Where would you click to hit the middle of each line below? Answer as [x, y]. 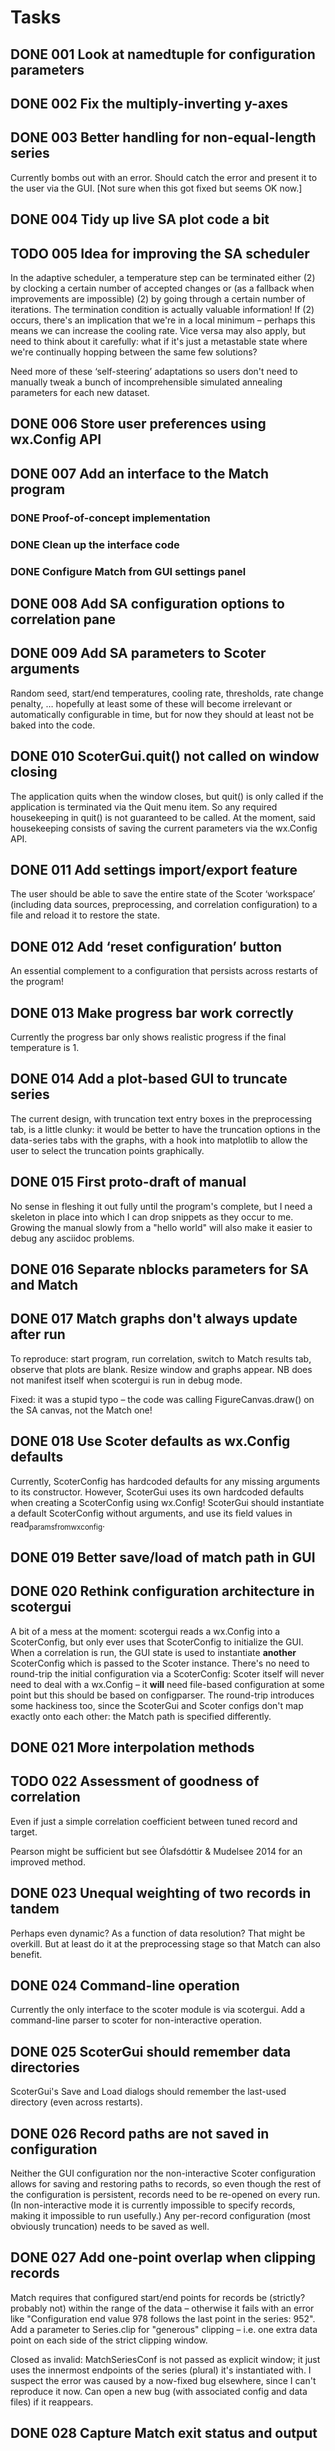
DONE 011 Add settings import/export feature [154, 869]
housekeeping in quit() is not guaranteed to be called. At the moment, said [163, 817]
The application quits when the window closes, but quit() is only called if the [167, 796]
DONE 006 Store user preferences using [138, 424]
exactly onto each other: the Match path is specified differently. [141, 1716]
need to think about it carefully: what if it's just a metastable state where [159, 341]
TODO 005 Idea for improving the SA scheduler [160, 253]
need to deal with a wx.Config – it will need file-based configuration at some [167, 1684]
